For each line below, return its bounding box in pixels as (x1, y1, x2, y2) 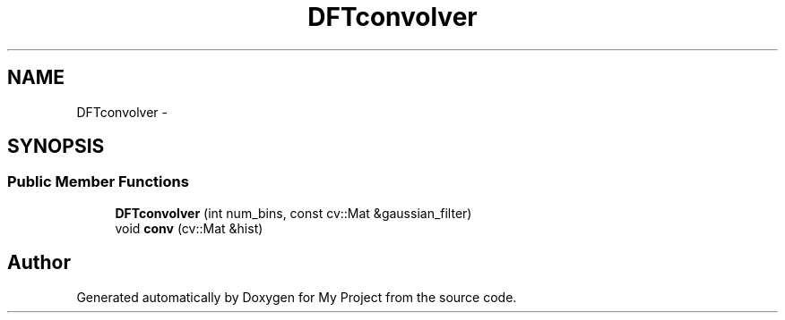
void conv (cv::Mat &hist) (115, 220, 263, 236)
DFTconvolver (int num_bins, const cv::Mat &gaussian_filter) (115, 205, 472, 221)
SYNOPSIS (7, 135, 105, 158)
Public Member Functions (7, 173, 189, 191)
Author (7, 251, 71, 274)
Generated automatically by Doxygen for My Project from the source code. (76, 289, 517, 305)
